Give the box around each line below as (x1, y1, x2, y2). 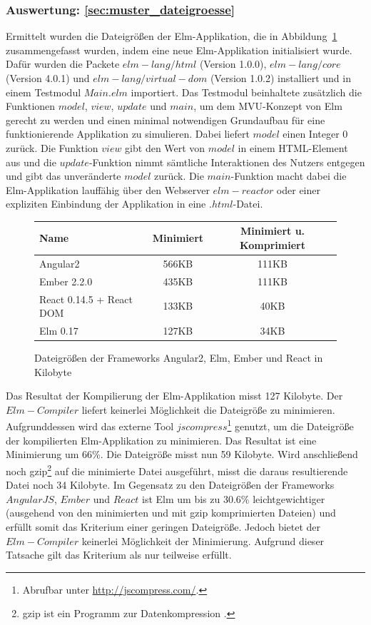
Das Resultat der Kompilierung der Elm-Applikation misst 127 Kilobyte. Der (6, 388, 343, 403)
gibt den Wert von (125, 140, 205, 155)
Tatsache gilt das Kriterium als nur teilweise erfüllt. (6, 547, 232, 562)
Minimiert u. (240, 223, 305, 238)
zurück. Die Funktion (6, 140, 98, 155)
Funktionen (6, 98, 56, 113)
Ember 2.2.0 (39, 273, 93, 288)
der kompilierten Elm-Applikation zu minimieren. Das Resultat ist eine (6, 432, 317, 447)
